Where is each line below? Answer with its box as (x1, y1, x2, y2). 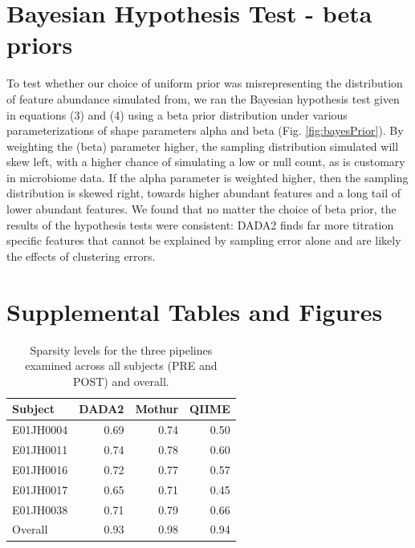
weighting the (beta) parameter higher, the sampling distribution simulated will (6, 137, 399, 154)
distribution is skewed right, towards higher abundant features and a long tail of (6, 185, 401, 201)
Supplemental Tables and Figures (6, 294, 383, 327)
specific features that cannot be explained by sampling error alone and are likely (6, 232, 401, 249)
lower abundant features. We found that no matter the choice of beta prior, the (6, 201, 397, 217)
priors (6, 28, 73, 61)
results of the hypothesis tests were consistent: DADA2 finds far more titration (6, 216, 394, 233)
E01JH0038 (12, 501, 68, 518)
